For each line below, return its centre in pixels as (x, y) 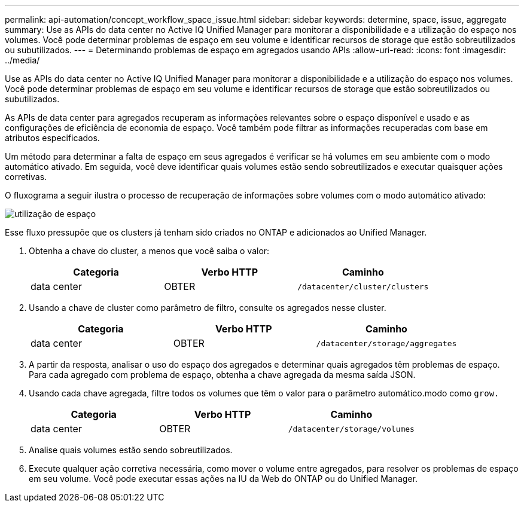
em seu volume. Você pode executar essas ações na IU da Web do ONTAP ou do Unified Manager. (223, 479)
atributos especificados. (52, 138)
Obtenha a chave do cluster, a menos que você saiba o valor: (149, 251)
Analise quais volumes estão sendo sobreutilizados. (131, 450)
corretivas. (26, 177)
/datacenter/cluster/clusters (363, 286)
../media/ (22, 60)
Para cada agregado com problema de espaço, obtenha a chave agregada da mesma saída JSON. (222, 375)
